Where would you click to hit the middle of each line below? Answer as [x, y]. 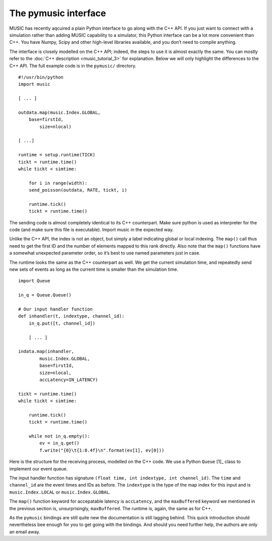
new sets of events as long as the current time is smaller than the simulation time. [94, 269]
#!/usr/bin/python [41, 77]
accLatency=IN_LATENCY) [69, 380]
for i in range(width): [58, 183]
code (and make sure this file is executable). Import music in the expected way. [91, 230]
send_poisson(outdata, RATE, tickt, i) [78, 190]
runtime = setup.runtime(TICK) [57, 155]
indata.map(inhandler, [46, 351]
